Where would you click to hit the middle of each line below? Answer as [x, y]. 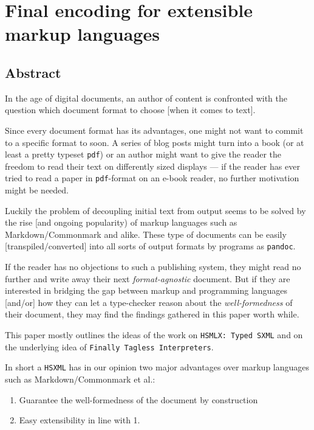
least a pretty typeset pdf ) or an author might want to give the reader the [143, 154]
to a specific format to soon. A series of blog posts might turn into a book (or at [155, 142]
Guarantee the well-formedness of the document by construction [138, 399]
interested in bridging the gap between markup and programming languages [146, 290]
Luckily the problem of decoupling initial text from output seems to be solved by [155, 210]
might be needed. [37, 190]
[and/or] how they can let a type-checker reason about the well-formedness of [149, 302]
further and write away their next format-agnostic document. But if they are [148, 278]
